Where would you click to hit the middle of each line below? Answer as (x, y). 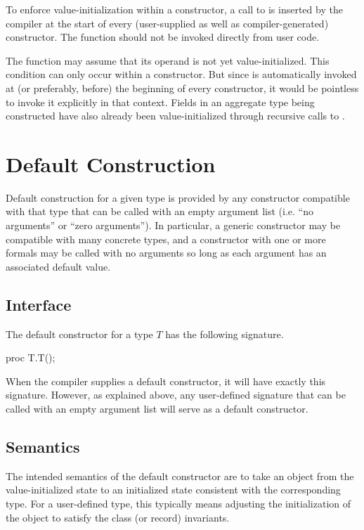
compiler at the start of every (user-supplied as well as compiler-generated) (167, 23)
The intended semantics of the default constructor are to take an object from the (180, 476)
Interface (39, 304)
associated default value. (58, 266)
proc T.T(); (31, 357)
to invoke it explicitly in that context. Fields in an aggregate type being (160, 102)
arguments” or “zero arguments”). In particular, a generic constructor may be (173, 225)
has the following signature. (225, 334)
